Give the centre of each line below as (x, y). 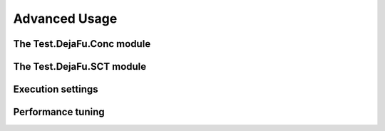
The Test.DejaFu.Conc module (82, 44)
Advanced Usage (65, 19)
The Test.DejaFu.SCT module (80, 67)
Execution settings (56, 89)
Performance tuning (59, 112)
